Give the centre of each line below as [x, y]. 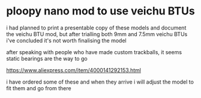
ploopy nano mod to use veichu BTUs [100, 11]
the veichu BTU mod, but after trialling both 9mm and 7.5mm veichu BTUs [97, 34]
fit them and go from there [39, 88]
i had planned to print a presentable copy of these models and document [96, 28]
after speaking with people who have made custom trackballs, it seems [94, 52]
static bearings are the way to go [47, 58]
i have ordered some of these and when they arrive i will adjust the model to [100, 82]
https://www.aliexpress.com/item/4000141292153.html [73, 70]
